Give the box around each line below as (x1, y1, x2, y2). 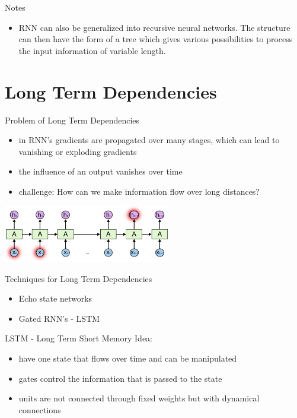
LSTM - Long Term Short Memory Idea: (5, 332, 153, 344)
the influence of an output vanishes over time (18, 165, 183, 178)
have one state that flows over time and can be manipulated (18, 351, 237, 364)
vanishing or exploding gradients (18, 145, 137, 157)
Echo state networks (18, 292, 92, 305)
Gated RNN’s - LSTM (18, 312, 100, 324)
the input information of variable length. (18, 44, 166, 56)
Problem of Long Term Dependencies (5, 113, 140, 126)
